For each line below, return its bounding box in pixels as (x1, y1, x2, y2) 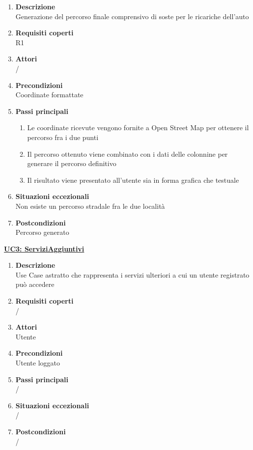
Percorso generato (15, 227, 69, 237)
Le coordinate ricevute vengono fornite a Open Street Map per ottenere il (27, 122, 249, 133)
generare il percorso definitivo (27, 158, 116, 169)
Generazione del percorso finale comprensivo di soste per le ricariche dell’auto (15, 11, 249, 21)
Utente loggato (15, 358, 60, 368)
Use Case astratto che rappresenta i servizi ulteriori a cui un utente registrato (15, 269, 250, 280)
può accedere (15, 279, 55, 289)
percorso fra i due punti (27, 132, 99, 142)
